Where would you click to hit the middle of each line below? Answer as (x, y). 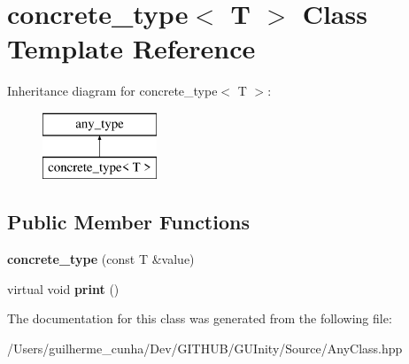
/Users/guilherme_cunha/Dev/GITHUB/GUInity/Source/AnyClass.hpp (205, 349)
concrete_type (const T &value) (101, 259)
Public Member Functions (128, 222)
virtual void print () (63, 288)
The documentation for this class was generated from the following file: (200, 318)
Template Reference (131, 48)
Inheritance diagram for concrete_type (112, 91)
